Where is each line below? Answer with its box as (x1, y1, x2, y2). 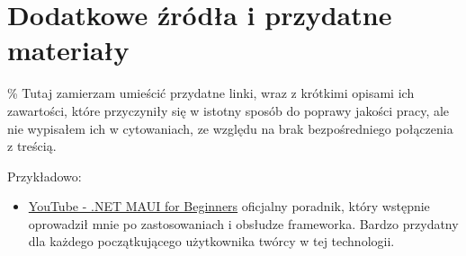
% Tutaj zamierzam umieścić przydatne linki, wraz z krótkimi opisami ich (7, 84, 415, 102)
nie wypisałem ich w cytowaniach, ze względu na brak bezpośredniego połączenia (7, 119, 453, 137)
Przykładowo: (7, 166, 82, 185)
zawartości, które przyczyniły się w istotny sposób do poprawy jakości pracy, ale (7, 101, 450, 119)
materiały (7, 31, 130, 68)
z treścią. (7, 137, 57, 155)
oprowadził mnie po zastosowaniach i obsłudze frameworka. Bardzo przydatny (28, 214, 459, 233)
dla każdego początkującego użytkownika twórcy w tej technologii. (28, 232, 395, 251)
